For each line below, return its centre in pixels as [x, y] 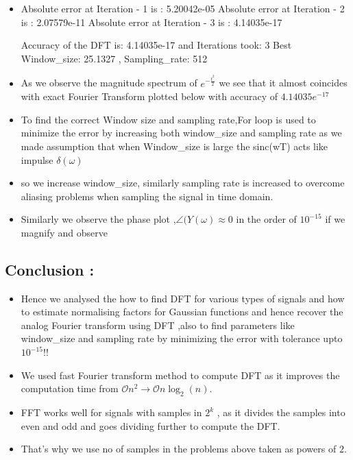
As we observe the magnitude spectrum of [109, 83]
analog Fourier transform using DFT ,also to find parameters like [158, 325]
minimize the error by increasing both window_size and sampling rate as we [181, 133]
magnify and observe [64, 232]
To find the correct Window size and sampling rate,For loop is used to [168, 119]
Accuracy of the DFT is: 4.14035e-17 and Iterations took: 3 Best [156, 45]
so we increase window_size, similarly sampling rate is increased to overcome [183, 183]
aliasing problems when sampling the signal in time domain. [147, 196]
